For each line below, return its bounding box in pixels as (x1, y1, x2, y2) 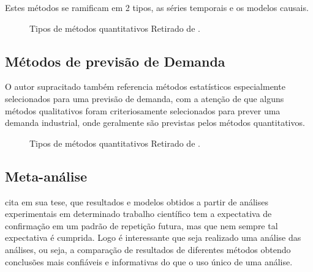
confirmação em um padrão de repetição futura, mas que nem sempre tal (5, 219, 278, 232)
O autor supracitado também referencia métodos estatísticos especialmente (5, 80, 285, 93)
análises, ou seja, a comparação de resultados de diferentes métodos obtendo (5, 243, 291, 255)
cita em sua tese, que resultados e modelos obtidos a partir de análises (5, 195, 269, 208)
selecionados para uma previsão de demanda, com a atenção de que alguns (5, 92, 284, 105)
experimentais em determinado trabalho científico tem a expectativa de (5, 207, 272, 220)
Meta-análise (5, 166, 88, 185)
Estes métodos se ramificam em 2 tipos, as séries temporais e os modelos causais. (5, 1, 309, 13)
